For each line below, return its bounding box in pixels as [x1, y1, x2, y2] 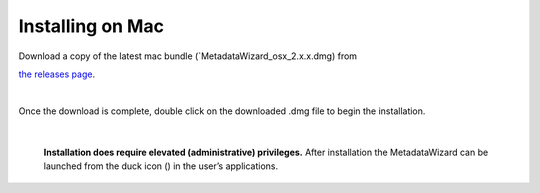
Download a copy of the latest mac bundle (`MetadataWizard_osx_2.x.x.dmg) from [18, 50, 358, 62]
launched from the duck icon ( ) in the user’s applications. [43, 160, 279, 172]
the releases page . [18, 68, 95, 80]
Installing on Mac [18, 15, 165, 37]
